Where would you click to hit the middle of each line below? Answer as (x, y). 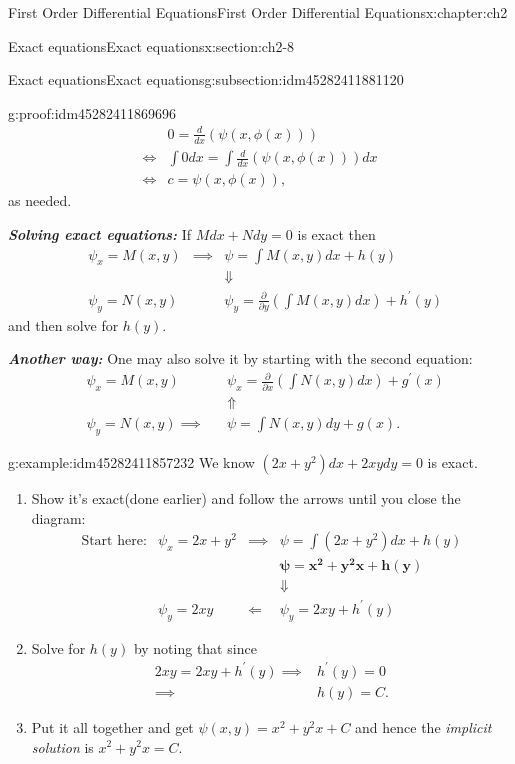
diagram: (58, 517)
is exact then (336, 233)
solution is (62, 746)
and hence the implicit (423, 726)
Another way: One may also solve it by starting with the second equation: (240, 358)
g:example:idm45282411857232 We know (131, 462)
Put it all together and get (112, 726)
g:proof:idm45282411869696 (92, 112)
